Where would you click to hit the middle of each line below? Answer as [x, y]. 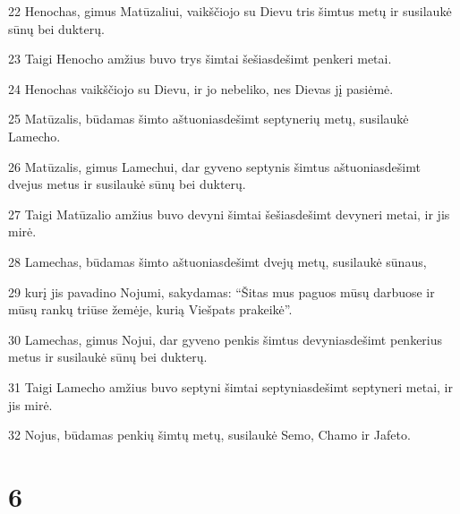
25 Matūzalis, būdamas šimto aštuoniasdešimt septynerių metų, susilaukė [209, 119]
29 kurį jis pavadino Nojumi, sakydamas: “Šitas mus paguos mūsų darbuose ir [221, 291]
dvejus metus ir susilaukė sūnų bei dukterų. [127, 184]
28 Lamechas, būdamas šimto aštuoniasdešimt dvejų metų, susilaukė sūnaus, [217, 261]
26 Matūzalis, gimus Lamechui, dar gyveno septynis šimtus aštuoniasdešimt [214, 166]
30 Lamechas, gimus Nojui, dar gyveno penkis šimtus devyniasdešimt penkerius [226, 339]
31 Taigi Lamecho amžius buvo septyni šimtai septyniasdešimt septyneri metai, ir [230, 386]
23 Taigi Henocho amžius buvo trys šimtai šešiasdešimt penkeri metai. [200, 59]
